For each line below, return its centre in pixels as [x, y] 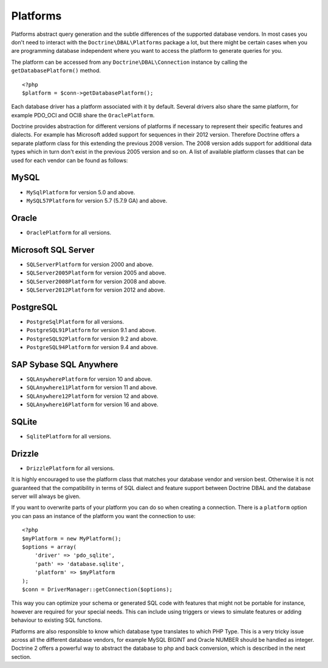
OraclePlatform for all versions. [69, 232]
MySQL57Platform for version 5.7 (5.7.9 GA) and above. [97, 200]
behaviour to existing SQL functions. [57, 620]
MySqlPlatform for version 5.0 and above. [81, 192]
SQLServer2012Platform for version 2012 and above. [96, 290]
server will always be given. [46, 496]
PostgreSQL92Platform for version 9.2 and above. [92, 339]
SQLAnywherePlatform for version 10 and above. [89, 379]
